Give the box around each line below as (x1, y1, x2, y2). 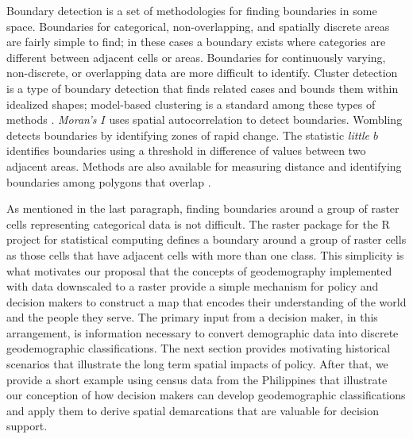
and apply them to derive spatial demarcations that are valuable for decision (6, 402, 380, 418)
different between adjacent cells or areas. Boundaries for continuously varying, (6, 48, 386, 65)
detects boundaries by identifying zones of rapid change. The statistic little (6, 126, 370, 143)
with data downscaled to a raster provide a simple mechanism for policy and (6, 278, 379, 295)
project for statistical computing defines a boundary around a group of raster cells (6, 231, 407, 248)
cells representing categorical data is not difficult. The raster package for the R (6, 215, 390, 232)
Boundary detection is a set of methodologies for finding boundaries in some (6, 2, 377, 18)
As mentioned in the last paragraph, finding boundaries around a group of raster (6, 200, 399, 217)
